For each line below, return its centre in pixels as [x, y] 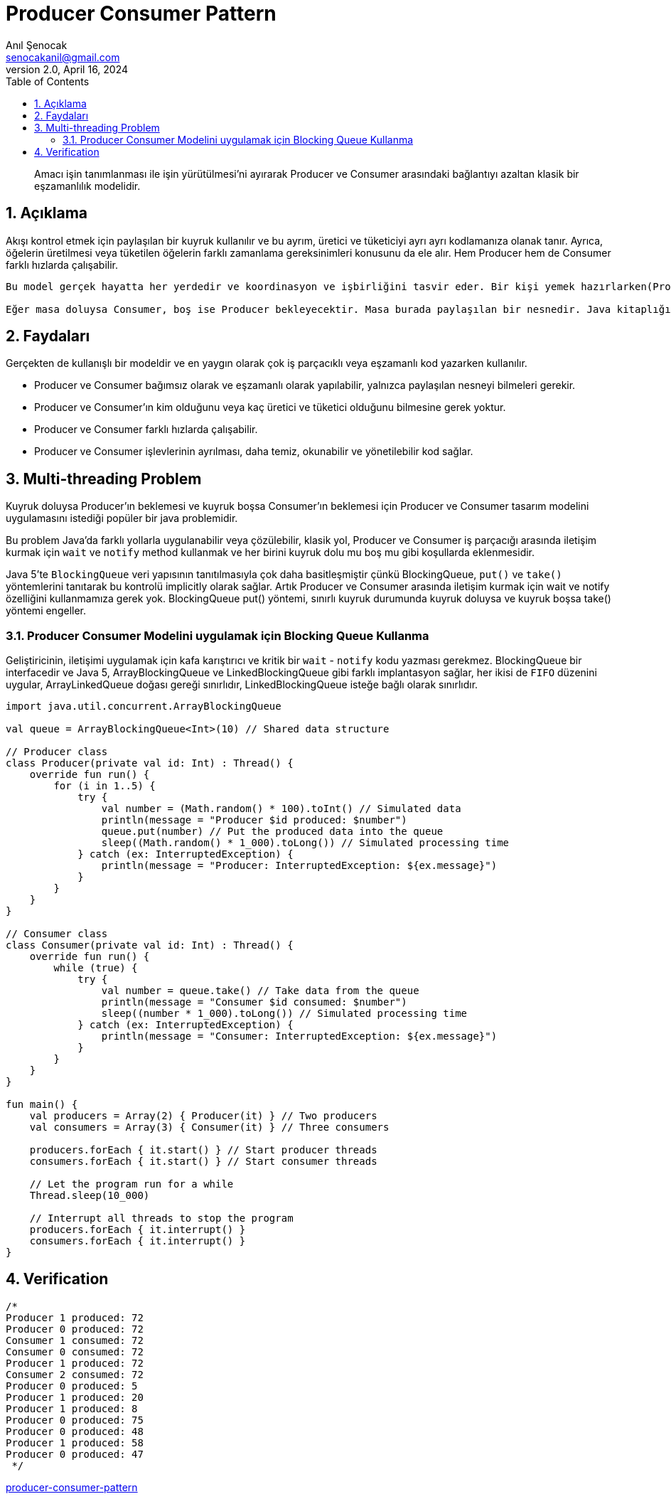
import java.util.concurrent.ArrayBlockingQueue [144, 706]
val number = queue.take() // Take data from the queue [260, 991]
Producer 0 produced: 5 [72, 1386]
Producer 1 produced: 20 [75, 1397]
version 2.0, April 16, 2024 [67, 69]
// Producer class [57, 752]
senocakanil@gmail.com [63, 57]
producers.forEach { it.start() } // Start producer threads [203, 1150]
